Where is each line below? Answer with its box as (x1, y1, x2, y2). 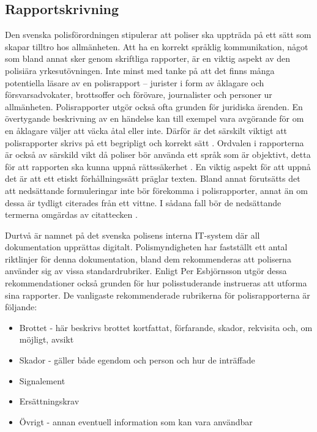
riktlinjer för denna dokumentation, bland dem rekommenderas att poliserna (5, 252, 291, 265)
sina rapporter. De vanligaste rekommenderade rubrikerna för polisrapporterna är (5, 288, 310, 301)
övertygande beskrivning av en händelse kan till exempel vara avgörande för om (5, 112, 304, 125)
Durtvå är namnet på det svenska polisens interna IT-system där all (5, 228, 260, 241)
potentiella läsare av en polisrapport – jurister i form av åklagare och (5, 76, 264, 89)
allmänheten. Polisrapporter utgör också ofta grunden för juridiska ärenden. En (5, 100, 303, 113)
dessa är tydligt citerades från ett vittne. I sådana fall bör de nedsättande (5, 196, 282, 209)
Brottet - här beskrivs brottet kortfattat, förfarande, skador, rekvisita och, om (19, 321, 313, 333)
